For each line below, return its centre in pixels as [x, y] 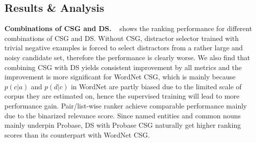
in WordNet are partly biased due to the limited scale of [156, 86]
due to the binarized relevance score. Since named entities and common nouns [123, 115]
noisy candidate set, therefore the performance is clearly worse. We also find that [128, 57]
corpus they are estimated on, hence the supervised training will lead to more [122, 96]
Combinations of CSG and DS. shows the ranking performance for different [128, 28]
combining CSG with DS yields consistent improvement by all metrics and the [123, 67]
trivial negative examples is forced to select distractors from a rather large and [124, 48]
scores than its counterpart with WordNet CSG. [77, 134]
